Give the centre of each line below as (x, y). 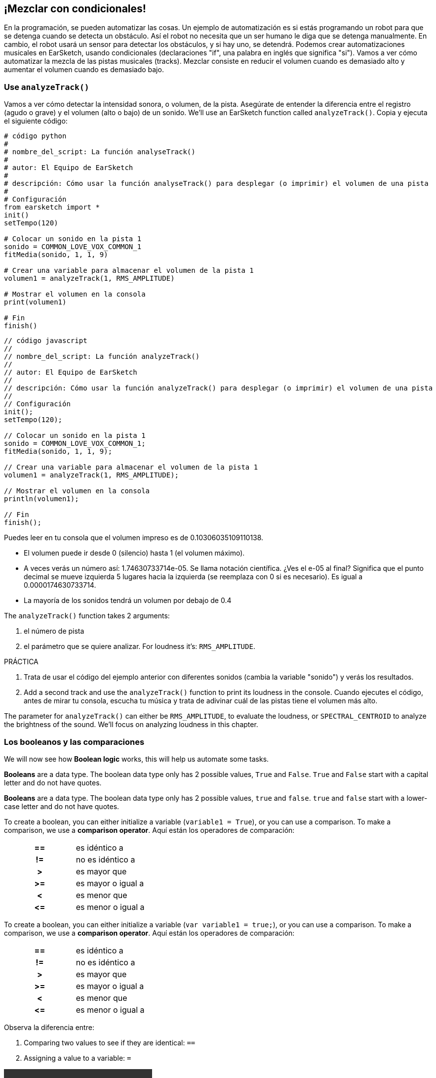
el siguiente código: (36, 121)
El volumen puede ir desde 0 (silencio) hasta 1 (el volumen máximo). (134, 553)
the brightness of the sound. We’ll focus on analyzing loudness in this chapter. (131, 725)
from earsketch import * (52, 207)
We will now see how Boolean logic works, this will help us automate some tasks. (137, 759)
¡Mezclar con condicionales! (75, 9)
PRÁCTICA (21, 662)
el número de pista (54, 631)
